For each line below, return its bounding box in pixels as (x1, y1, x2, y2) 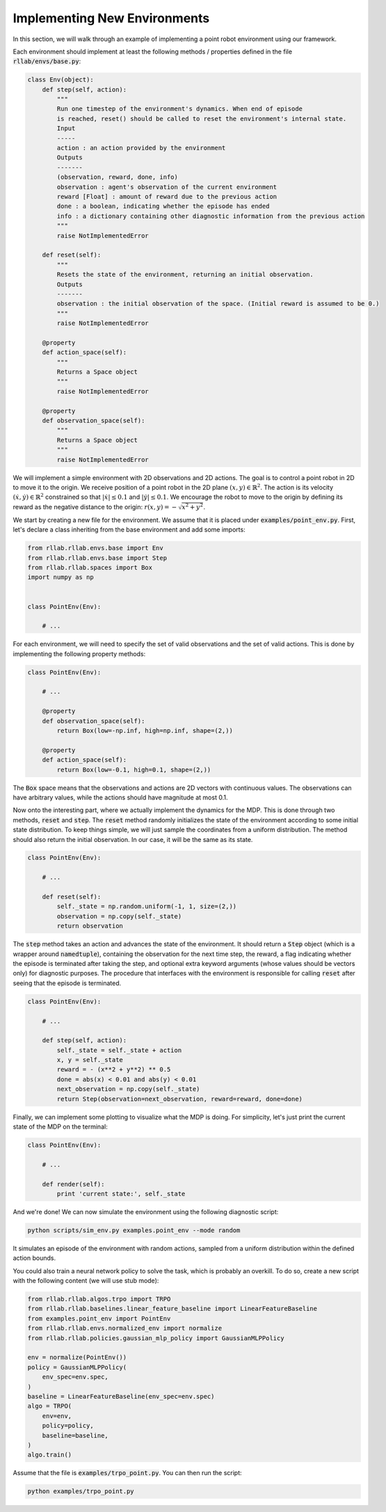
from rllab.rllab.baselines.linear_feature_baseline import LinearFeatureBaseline (27, 1305, 318, 1313)
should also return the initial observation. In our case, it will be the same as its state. (13, 835, 253, 843)
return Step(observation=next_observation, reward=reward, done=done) (56, 1095, 303, 1103)
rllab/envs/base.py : (13, 57, 81, 65)
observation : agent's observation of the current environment (56, 183, 278, 191)
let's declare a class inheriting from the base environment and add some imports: (13, 525, 246, 534)
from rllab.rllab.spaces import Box (27, 564, 153, 571)
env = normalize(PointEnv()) (27, 1353, 127, 1362)
